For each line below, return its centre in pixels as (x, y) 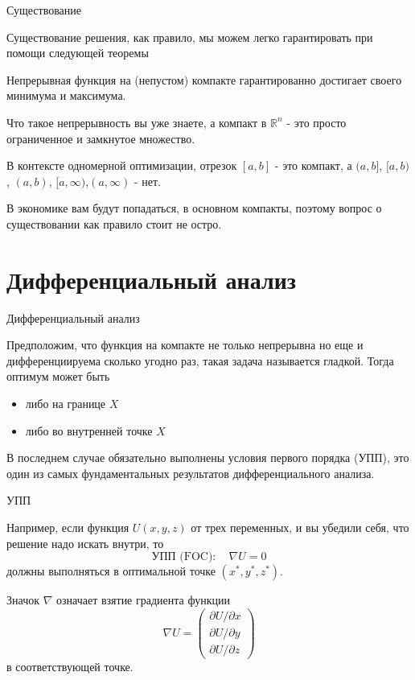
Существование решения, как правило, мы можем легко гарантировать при (190, 37)
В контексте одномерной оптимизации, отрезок (122, 165)
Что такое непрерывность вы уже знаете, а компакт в (137, 122)
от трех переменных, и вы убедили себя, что (300, 527)
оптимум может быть (58, 376)
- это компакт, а (313, 165)
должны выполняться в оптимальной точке (111, 571)
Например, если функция (68, 527)
